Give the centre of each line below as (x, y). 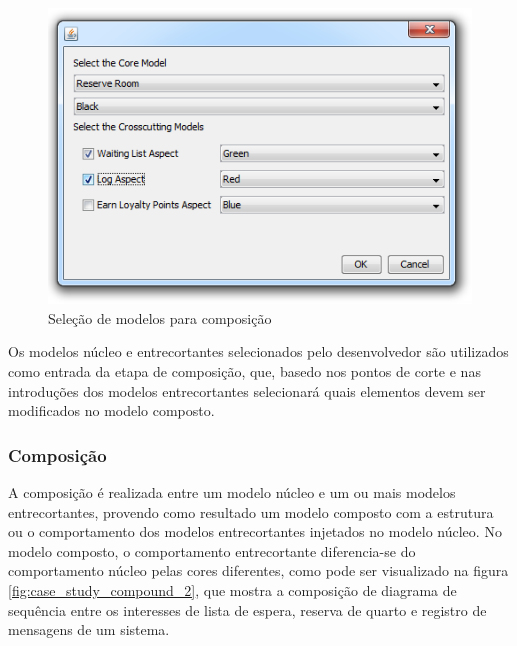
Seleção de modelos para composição (160, 317)
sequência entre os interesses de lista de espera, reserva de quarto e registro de (247, 609)
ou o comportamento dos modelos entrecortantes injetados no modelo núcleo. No (255, 531)
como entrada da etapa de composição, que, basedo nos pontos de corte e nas (244, 371)
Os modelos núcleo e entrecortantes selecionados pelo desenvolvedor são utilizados (258, 351)
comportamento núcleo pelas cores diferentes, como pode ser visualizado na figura (258, 570)
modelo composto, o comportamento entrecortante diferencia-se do (212, 550)
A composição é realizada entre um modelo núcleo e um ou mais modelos (232, 492)
